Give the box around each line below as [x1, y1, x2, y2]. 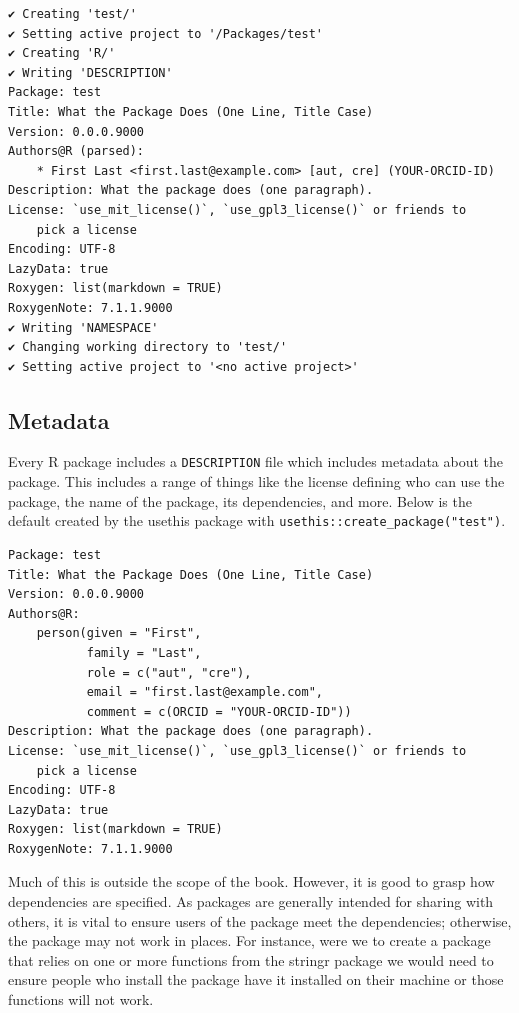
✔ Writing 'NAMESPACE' [8, 320, 159, 335]
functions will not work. [8, 989, 154, 1010]
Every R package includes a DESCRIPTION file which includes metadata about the [8, 451, 504, 472]
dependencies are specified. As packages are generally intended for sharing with [8, 891, 494, 912]
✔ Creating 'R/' [8, 46, 116, 61]
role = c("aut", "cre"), [86, 665, 252, 680]
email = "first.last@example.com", [86, 685, 323, 700]
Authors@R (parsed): [8, 144, 145, 159]
